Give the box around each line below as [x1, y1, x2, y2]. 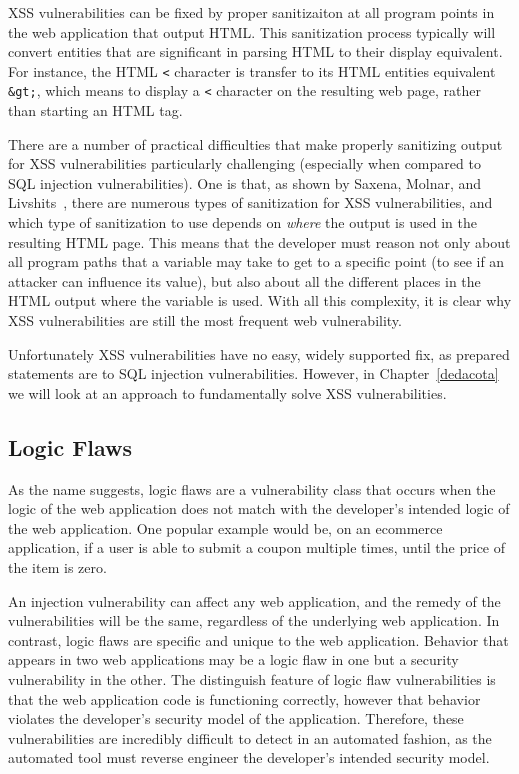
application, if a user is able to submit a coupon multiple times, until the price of [8, 537, 506, 558]
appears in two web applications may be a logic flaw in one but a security [8, 649, 459, 670]
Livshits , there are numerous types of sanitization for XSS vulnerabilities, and [8, 192, 493, 213]
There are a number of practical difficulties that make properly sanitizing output [8, 133, 503, 154]
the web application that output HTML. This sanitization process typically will [8, 21, 496, 42]
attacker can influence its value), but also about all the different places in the [8, 270, 481, 291]
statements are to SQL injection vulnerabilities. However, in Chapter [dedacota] [8, 363, 499, 384]
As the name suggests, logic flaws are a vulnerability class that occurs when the [8, 478, 496, 499]
